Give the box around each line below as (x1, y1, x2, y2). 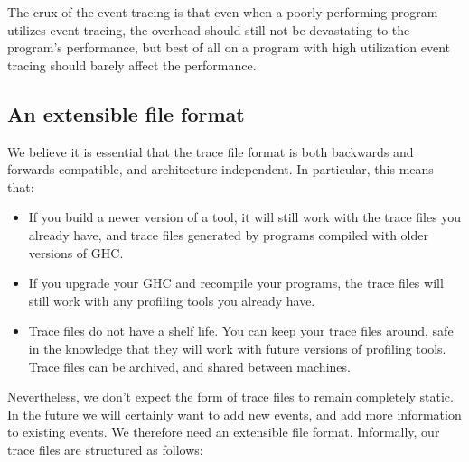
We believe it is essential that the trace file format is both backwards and (7, 142, 414, 161)
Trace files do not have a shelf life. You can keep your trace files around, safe (28, 321, 454, 340)
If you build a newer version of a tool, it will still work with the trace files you (28, 208, 462, 226)
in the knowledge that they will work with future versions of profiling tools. (28, 338, 446, 357)
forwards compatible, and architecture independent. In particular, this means (7, 160, 434, 179)
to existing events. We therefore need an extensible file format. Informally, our (7, 422, 440, 441)
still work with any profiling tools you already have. (28, 291, 315, 310)
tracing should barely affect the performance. (7, 55, 257, 74)
